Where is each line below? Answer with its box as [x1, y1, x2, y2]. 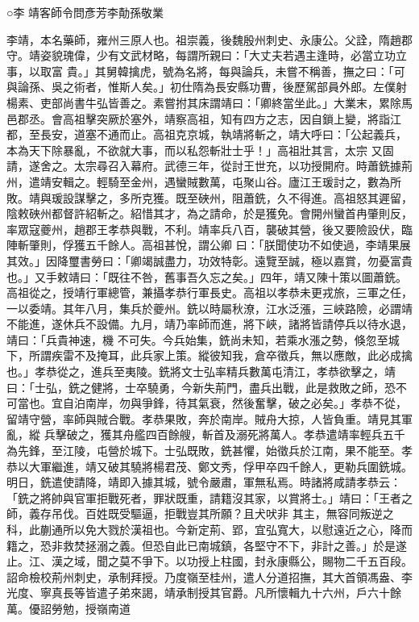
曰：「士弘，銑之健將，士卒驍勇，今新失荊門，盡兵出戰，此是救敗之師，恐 [6, 378, 396, 395]
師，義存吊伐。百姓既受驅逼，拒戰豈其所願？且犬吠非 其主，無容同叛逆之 [6, 505, 394, 522]
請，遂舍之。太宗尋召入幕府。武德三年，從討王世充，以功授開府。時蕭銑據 [6, 157, 401, 174]
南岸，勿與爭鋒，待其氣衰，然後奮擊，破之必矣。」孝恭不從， [85, 394, 407, 411]
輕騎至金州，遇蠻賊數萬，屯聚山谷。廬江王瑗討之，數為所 [96, 173, 401, 190]
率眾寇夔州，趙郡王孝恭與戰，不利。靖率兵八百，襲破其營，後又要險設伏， [6, 220, 401, 237]
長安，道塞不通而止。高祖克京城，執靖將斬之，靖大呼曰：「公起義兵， [39, 126, 407, 143]
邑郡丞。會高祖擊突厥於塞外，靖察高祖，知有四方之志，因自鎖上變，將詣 [6, 110, 390, 127]
